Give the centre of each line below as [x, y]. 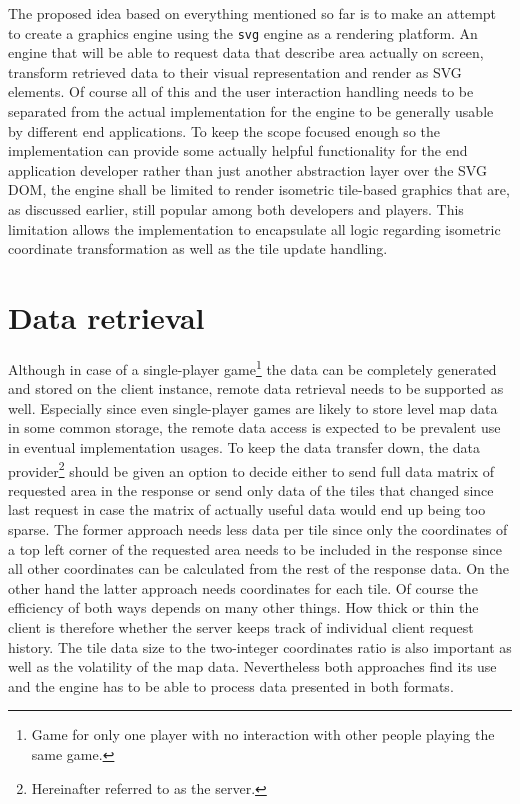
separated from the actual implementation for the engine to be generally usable [251, 111]
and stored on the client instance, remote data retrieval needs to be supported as [256, 388]
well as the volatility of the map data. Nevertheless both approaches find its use [252, 666]
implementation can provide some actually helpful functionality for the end [238, 150]
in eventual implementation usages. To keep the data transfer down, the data [244, 446]
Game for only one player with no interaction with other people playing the [263, 734]
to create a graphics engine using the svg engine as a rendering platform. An [243, 32]
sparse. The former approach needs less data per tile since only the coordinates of [258, 528]
